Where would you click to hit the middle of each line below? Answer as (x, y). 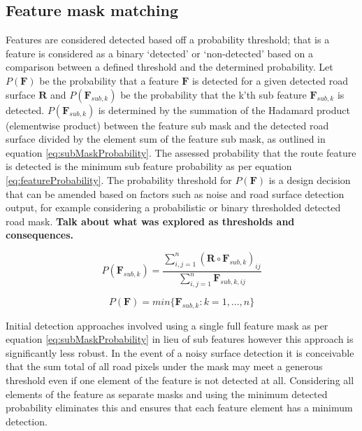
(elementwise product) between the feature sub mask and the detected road (167, 125)
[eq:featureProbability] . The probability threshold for (119, 179)
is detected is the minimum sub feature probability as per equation (149, 166)
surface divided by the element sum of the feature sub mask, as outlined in (166, 139)
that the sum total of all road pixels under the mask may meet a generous (164, 366)
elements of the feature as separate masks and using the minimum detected (167, 394)
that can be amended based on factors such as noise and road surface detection (175, 193)
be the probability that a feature (109, 80)
